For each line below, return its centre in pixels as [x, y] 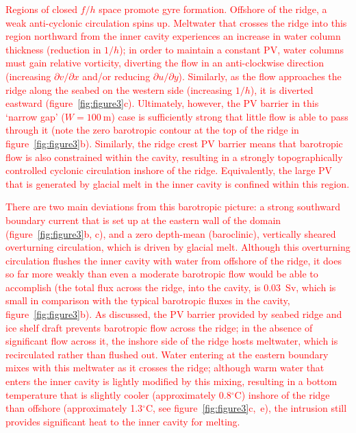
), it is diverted [282, 89]
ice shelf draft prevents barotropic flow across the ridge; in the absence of [159, 327]
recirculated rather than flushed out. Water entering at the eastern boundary [167, 354]
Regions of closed [41, 9]
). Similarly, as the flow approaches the [260, 76]
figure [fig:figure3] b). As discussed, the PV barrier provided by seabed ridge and [174, 314]
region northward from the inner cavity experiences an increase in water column [173, 36]
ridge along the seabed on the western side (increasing [119, 89]
